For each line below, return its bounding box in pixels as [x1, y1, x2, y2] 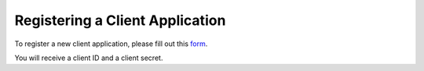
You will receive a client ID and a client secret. [14, 53, 163, 62]
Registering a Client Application [14, 12, 226, 29]
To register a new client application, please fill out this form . [14, 39, 208, 48]
